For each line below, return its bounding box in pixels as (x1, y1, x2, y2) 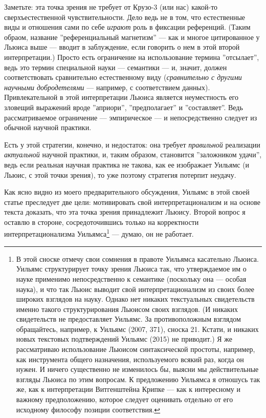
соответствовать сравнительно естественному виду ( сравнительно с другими (4, 72, 242, 82)
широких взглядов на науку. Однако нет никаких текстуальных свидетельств (16, 294, 255, 304)
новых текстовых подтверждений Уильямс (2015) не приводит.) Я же (16, 333, 232, 344)
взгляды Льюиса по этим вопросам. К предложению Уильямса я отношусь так (16, 373, 260, 384)
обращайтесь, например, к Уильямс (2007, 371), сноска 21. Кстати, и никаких (16, 323, 259, 334)
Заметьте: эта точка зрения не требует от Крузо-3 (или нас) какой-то (4, 2, 218, 12)
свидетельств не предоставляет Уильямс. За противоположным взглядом (16, 313, 241, 324)
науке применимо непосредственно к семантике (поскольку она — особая (16, 273, 247, 284)
